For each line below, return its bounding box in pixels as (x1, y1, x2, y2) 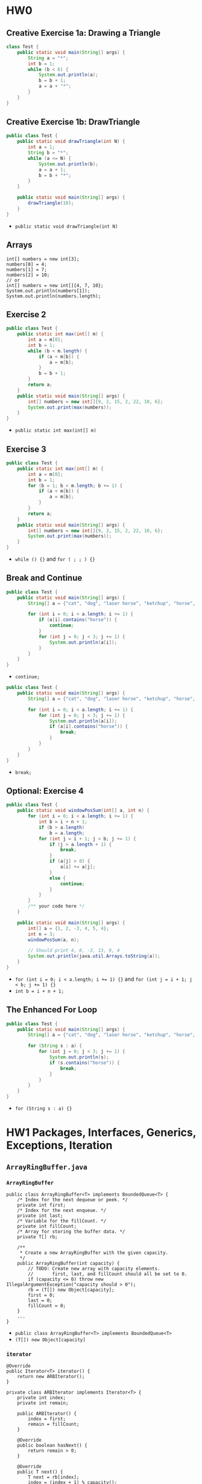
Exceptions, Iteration (6, 1139, 113, 1152)
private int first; (17, 1202, 66, 1208)
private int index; (17, 1395, 66, 1401)
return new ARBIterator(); (17, 1374, 85, 1380)
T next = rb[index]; (28, 1474, 80, 1480)
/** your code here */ (28, 903, 85, 909)
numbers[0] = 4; (6, 261, 47, 267)
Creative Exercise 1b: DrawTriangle (6, 117, 140, 127)
